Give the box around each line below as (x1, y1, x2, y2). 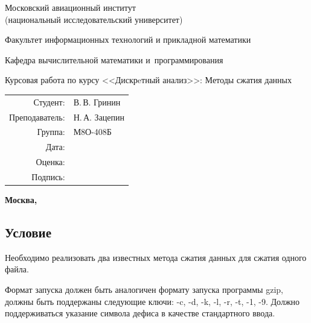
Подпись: (31, 170, 65, 183)
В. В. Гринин (73, 95, 121, 108)
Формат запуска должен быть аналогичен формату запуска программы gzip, (5, 283, 283, 296)
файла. (5, 263, 29, 275)
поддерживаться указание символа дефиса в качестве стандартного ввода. (5, 307, 275, 319)
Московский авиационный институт (5, 1, 136, 13)
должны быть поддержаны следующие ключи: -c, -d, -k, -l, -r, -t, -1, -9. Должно (5, 295, 300, 307)
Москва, (5, 193, 37, 206)
